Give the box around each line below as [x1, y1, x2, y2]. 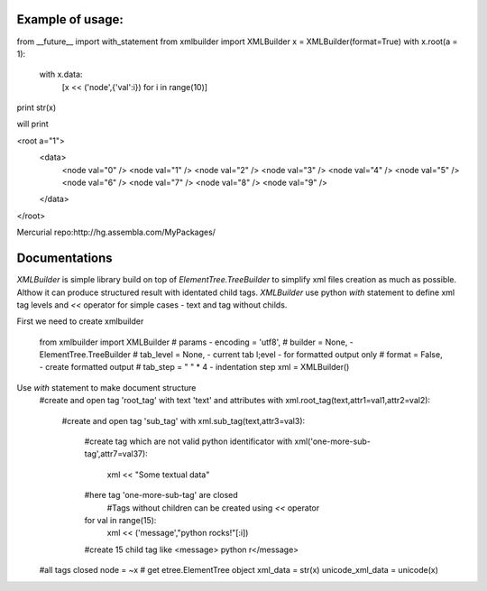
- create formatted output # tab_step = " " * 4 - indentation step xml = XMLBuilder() [39, 362, 350, 373]
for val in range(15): [84, 514, 157, 525]
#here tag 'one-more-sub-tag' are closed [84, 490, 238, 501]
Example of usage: [16, 12, 124, 27]
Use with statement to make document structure [16, 382, 197, 392]
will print [16, 118, 49, 130]
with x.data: [39, 69, 83, 80]
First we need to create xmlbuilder [16, 316, 144, 327]
